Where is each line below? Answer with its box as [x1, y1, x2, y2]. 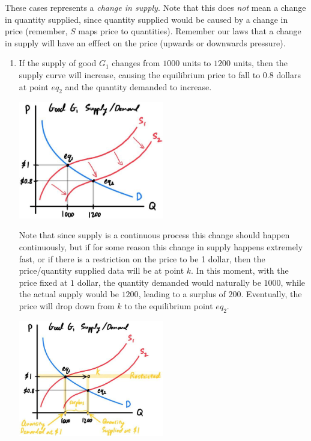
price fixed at [19, 276, 68, 288]
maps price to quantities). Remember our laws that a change [78, 25, 301, 37]
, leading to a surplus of [138, 288, 226, 300]
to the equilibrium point [124, 299, 213, 312]
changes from [112, 57, 160, 69]
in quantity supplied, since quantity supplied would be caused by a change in [5, 13, 288, 25]
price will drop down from [19, 299, 115, 312]
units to [182, 57, 211, 69]
